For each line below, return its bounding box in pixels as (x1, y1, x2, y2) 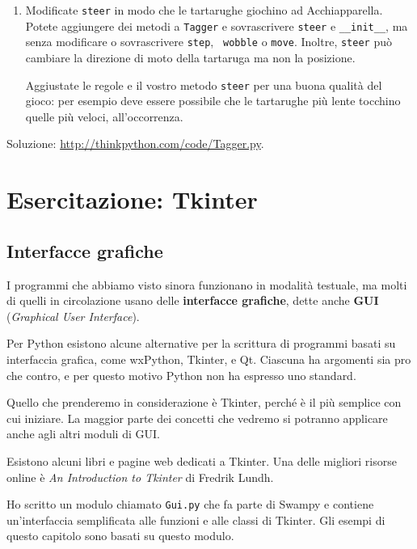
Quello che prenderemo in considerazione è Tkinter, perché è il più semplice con (6, 394, 402, 411)
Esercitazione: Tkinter (6, 183, 258, 216)
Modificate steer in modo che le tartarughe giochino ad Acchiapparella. (25, 2, 383, 18)
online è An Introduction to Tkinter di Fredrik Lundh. (6, 468, 274, 485)
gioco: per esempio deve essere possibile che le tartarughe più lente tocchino (25, 92, 401, 109)
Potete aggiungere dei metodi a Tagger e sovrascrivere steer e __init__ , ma (25, 17, 408, 34)
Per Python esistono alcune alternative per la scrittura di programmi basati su (6, 335, 396, 352)
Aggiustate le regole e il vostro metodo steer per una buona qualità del (25, 76, 382, 93)
